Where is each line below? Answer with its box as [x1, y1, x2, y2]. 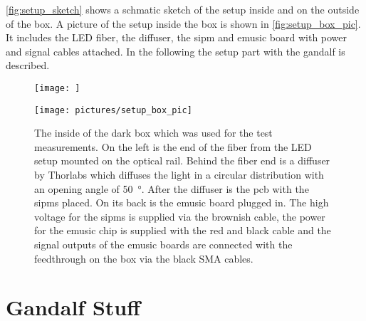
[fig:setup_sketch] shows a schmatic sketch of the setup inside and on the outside [6, 2, 360, 16]
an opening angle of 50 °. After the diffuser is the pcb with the [34, 181, 309, 196]
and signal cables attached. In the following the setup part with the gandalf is [6, 43, 345, 58]
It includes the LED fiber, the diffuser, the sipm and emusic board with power [6, 30, 347, 45]
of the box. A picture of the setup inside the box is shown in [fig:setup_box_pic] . [6, 16, 361, 31]
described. [6, 58, 50, 73]
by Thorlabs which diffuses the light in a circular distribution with [34, 167, 324, 182]
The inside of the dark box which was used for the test [34, 125, 273, 140]
